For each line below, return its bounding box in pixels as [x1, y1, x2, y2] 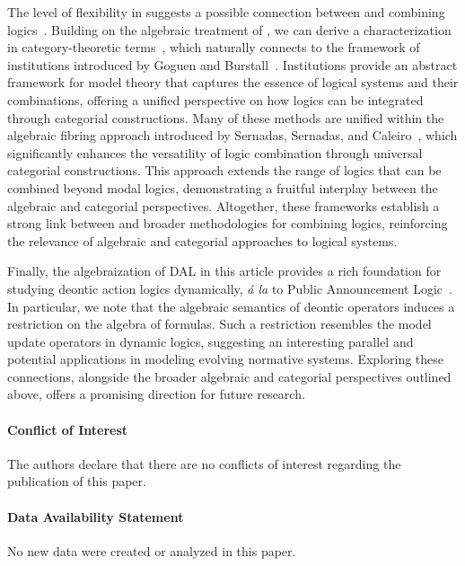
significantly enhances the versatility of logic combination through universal [7, 143, 423, 162]
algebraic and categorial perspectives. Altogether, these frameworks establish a [7, 196, 440, 215]
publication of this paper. [7, 472, 146, 491]
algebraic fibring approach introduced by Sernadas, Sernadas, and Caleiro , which [7, 126, 458, 145]
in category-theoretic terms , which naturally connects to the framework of [7, 38, 420, 57]
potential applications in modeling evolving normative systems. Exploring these [7, 349, 444, 368]
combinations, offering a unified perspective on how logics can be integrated [7, 90, 424, 109]
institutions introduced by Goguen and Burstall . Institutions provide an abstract [7, 55, 458, 74]
